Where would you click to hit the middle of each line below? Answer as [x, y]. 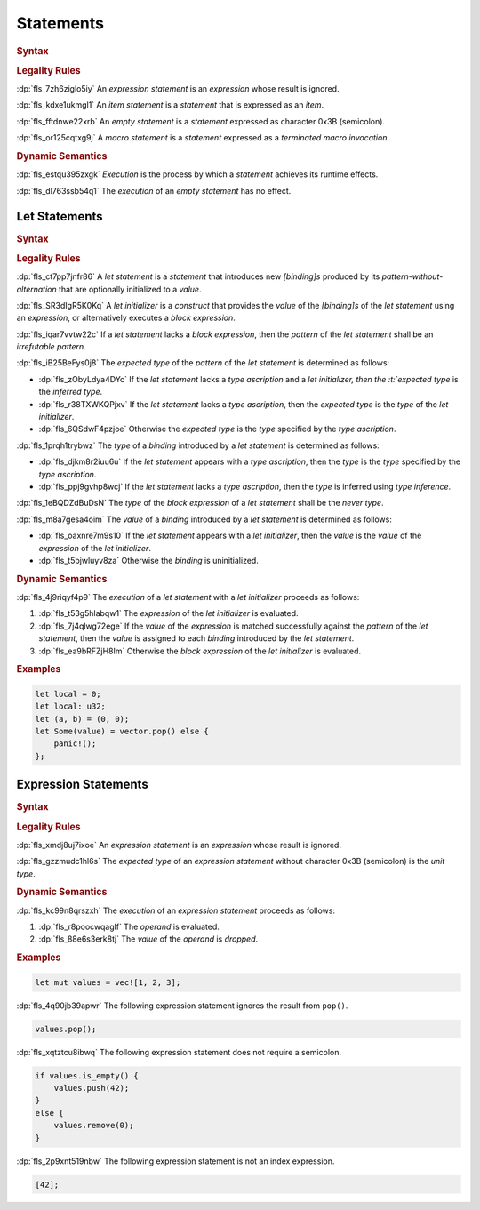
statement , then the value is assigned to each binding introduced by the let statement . [196, 638]
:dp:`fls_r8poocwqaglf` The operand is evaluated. [129, 926]
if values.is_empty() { [87, 1075]
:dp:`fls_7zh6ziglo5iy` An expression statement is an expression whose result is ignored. [178, 89]
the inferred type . [71, 392]
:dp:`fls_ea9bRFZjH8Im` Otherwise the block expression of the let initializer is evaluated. [200, 651]
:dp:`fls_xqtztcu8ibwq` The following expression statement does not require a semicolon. [179, 1052]
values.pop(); [66, 1029]
